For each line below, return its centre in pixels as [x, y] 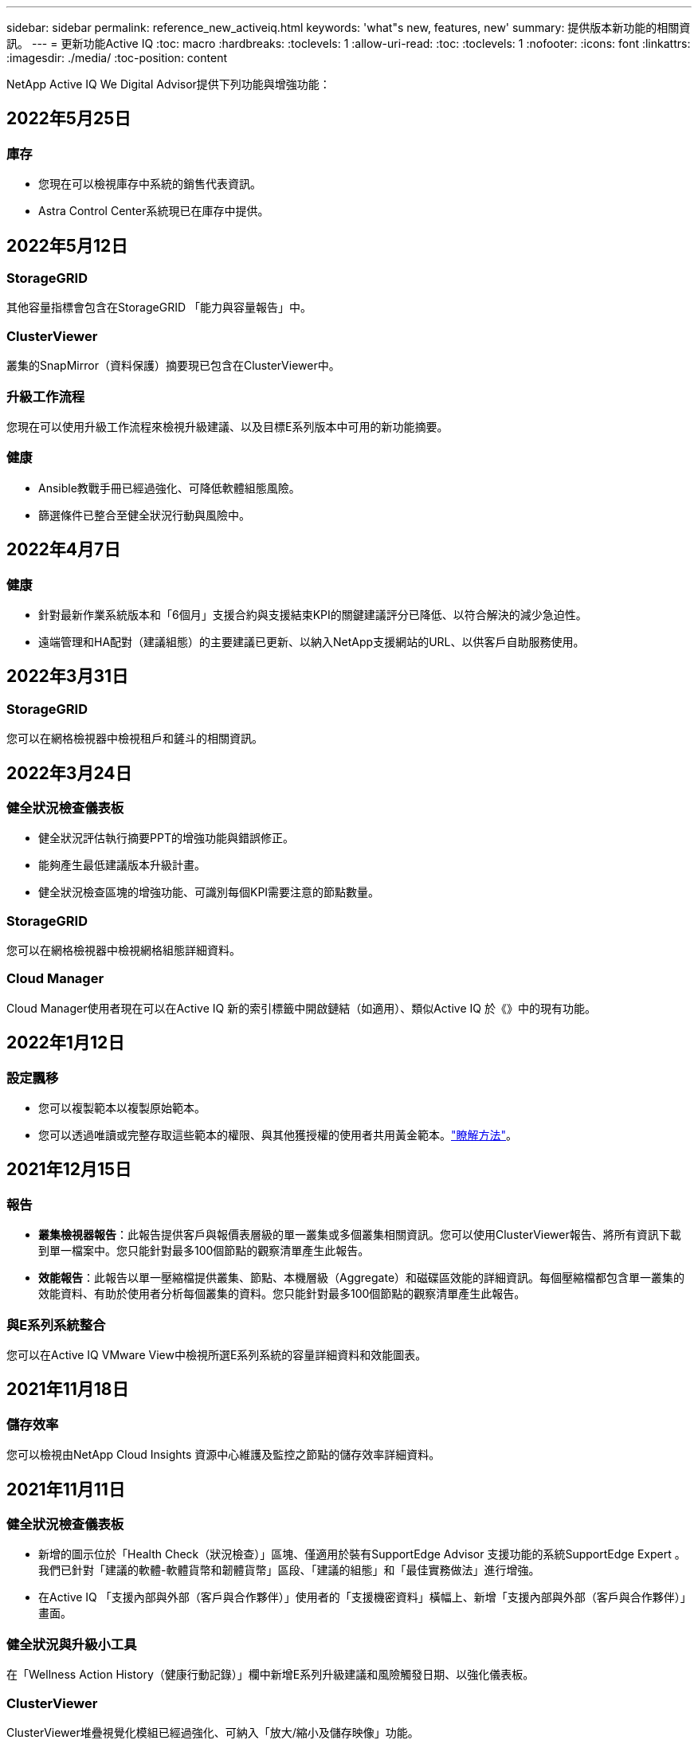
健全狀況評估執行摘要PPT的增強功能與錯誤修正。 [166, 838]
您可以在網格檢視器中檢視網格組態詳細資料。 [124, 950]
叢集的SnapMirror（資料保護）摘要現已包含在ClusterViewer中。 [173, 366]
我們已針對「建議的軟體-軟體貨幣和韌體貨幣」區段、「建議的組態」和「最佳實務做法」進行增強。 [289, 1570]
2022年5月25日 [69, 119]
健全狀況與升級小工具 [72, 1644]
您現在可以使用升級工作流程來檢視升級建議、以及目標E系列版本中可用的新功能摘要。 [227, 426]
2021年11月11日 [66, 1489]
